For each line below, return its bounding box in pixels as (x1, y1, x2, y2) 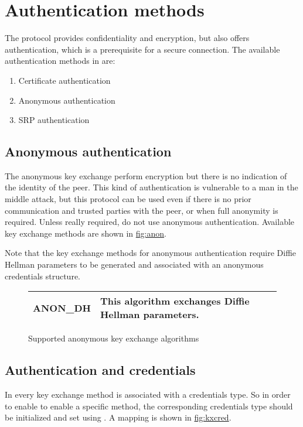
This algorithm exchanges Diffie (100, 294, 250, 308)
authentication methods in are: (5, 54, 115, 67)
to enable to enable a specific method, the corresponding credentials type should (5, 399, 293, 412)
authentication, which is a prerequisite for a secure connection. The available (5, 43, 280, 55)
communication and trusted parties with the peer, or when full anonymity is (5, 204, 278, 216)
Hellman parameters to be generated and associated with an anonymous (5, 258, 264, 271)
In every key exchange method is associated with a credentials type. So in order (5, 388, 291, 401)
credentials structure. (5, 269, 80, 282)
